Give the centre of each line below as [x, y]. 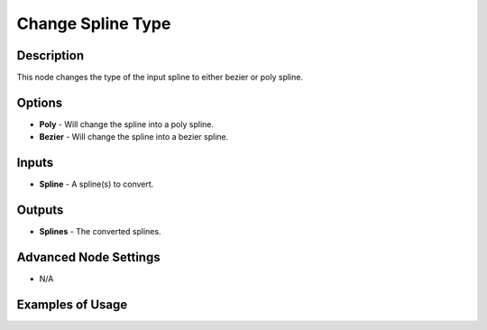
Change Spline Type [94, 23]
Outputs [40, 211]
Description [51, 55]
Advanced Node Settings [89, 257]
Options [40, 102]
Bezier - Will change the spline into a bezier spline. [134, 137]
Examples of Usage [72, 304]
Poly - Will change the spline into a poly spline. [126, 124]
